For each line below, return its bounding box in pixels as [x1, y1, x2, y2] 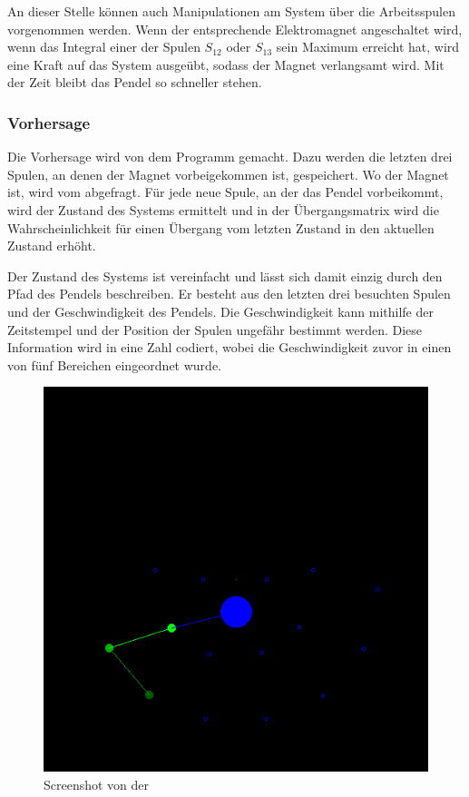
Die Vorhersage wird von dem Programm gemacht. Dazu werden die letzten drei [7, 147, 453, 166]
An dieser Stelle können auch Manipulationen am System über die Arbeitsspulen [7, 2, 455, 20]
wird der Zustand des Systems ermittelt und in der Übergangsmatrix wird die [7, 200, 439, 219]
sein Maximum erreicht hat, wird [276, 37, 460, 56]
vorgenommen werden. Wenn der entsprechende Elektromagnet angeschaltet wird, [7, 19, 463, 38]
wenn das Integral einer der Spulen [7, 37, 200, 56]
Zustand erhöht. [7, 236, 96, 255]
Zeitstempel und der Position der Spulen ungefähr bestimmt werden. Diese [7, 320, 423, 339]
